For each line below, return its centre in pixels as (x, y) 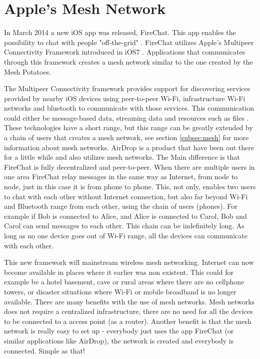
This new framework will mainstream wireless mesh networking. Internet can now (129, 262)
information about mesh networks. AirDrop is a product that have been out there (129, 147)
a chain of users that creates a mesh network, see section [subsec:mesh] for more (126, 137)
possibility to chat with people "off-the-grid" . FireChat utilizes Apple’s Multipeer (129, 42)
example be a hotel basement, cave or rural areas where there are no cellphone (124, 282)
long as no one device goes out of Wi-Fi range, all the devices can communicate (126, 235)
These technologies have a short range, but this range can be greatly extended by (128, 127)
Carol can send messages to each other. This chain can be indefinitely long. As (124, 226)
